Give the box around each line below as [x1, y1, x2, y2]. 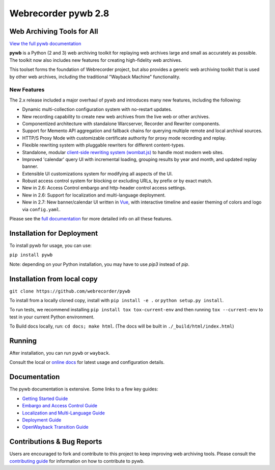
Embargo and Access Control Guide [22, 403, 98, 409]
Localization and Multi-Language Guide [22, 410, 105, 416]
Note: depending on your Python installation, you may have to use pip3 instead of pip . [9, 261, 189, 267]
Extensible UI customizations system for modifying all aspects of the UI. [22, 170, 173, 177]
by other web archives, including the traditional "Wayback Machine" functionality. [9, 73, 181, 80]
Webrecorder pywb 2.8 [9, 8, 109, 19]
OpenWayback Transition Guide [22, 424, 89, 430]
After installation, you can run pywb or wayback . [9, 350, 111, 356]
